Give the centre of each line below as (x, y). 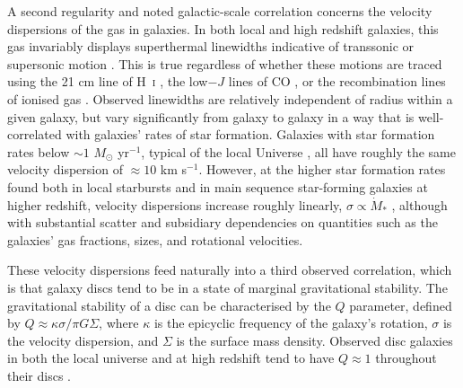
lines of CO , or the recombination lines (337, 81)
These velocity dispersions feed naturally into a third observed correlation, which (230, 270)
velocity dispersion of (65, 169)
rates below (39, 151)
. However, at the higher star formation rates (322, 169)
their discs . (39, 375)
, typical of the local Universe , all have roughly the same (298, 151)
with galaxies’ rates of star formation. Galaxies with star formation (250, 134)
